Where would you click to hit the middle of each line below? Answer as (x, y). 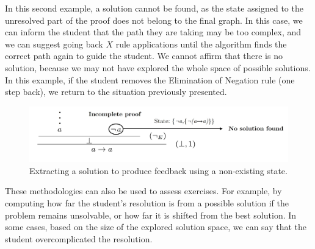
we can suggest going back (54, 44)
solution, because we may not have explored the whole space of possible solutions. (158, 67)
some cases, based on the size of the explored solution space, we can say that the (156, 227)
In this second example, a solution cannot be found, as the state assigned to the (154, 8)
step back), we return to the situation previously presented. (116, 92)
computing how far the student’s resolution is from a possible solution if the (147, 203)
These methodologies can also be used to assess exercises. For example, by (143, 191)
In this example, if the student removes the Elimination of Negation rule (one (150, 79)
